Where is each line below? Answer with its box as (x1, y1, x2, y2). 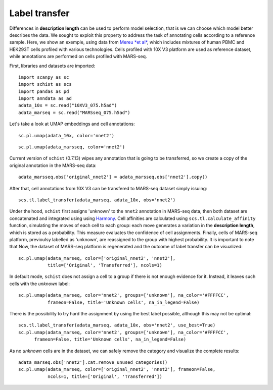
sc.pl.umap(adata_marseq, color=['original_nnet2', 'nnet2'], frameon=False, (18, 366, 216, 372)
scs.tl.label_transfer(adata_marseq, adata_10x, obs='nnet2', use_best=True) (18, 322, 216, 328)
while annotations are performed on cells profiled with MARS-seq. (9, 53, 147, 60)
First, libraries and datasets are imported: (9, 63, 96, 69)
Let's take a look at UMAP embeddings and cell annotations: (9, 121, 135, 127)
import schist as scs (18, 81, 72, 87)
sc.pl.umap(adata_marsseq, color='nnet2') (18, 144, 125, 150)
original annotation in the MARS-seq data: (9, 162, 97, 169)
